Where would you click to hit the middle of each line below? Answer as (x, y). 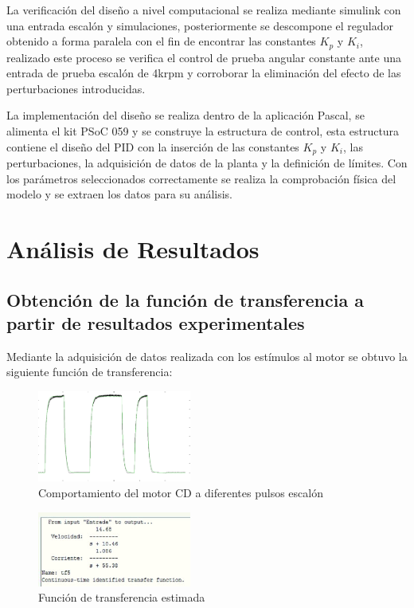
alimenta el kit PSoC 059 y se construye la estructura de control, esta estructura (203, 131)
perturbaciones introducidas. (76, 88)
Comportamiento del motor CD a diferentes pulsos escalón (181, 492)
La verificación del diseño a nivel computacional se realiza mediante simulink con (204, 10)
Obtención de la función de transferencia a (185, 299)
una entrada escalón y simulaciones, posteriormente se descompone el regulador (200, 25)
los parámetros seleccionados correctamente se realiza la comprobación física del (201, 178)
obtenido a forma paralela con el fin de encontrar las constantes (161, 41)
